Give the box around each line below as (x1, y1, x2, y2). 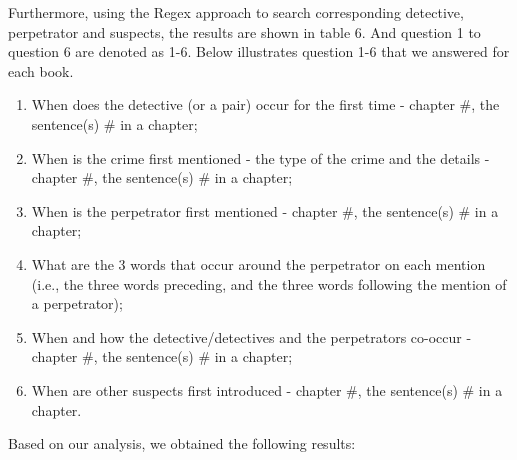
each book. (8, 60, 74, 81)
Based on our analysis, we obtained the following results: (8, 433, 356, 454)
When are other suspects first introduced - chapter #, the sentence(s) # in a (31, 379, 503, 400)
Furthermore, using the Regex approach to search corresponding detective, (8, 2, 464, 22)
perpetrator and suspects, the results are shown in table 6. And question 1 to (8, 21, 481, 42)
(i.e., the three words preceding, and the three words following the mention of (31, 273, 507, 294)
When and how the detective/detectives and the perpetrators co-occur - (31, 326, 472, 347)
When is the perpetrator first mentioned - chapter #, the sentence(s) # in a (31, 200, 499, 221)
